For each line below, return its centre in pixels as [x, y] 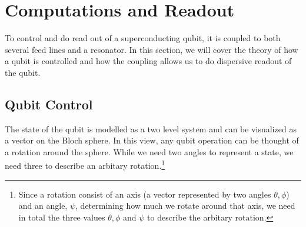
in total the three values [62, 217]
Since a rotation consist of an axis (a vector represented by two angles [145, 194]
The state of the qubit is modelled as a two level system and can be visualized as [151, 128]
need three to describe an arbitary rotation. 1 [85, 165]
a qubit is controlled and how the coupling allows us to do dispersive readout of [148, 61]
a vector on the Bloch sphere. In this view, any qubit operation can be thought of [152, 140]
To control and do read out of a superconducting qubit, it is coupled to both [143, 38]
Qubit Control [49, 104]
